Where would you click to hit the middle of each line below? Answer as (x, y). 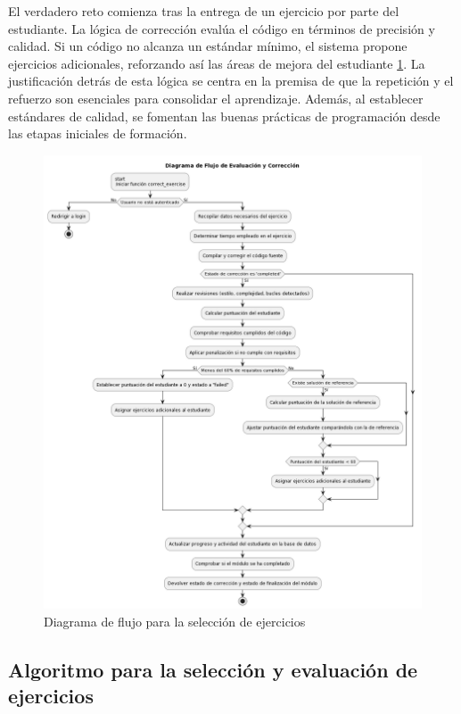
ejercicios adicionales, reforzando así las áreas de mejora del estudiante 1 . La (217, 63)
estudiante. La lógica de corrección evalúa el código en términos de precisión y (222, 28)
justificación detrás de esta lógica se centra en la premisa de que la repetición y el (231, 81)
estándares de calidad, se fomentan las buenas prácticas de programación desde (224, 116)
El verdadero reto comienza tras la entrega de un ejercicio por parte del (204, 11)
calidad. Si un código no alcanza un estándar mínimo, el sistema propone (208, 46)
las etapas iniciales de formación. (98, 133)
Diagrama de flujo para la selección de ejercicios (175, 621)
